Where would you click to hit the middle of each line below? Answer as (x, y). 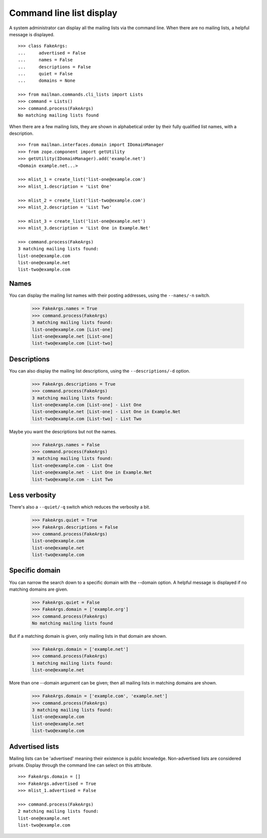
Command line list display (63, 13)
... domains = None (47, 81)
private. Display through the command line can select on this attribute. (81, 765)
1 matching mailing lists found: (72, 663)
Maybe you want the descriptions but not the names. (63, 432)
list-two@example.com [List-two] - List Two (87, 419)
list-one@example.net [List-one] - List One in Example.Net (106, 412)
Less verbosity (33, 495)
